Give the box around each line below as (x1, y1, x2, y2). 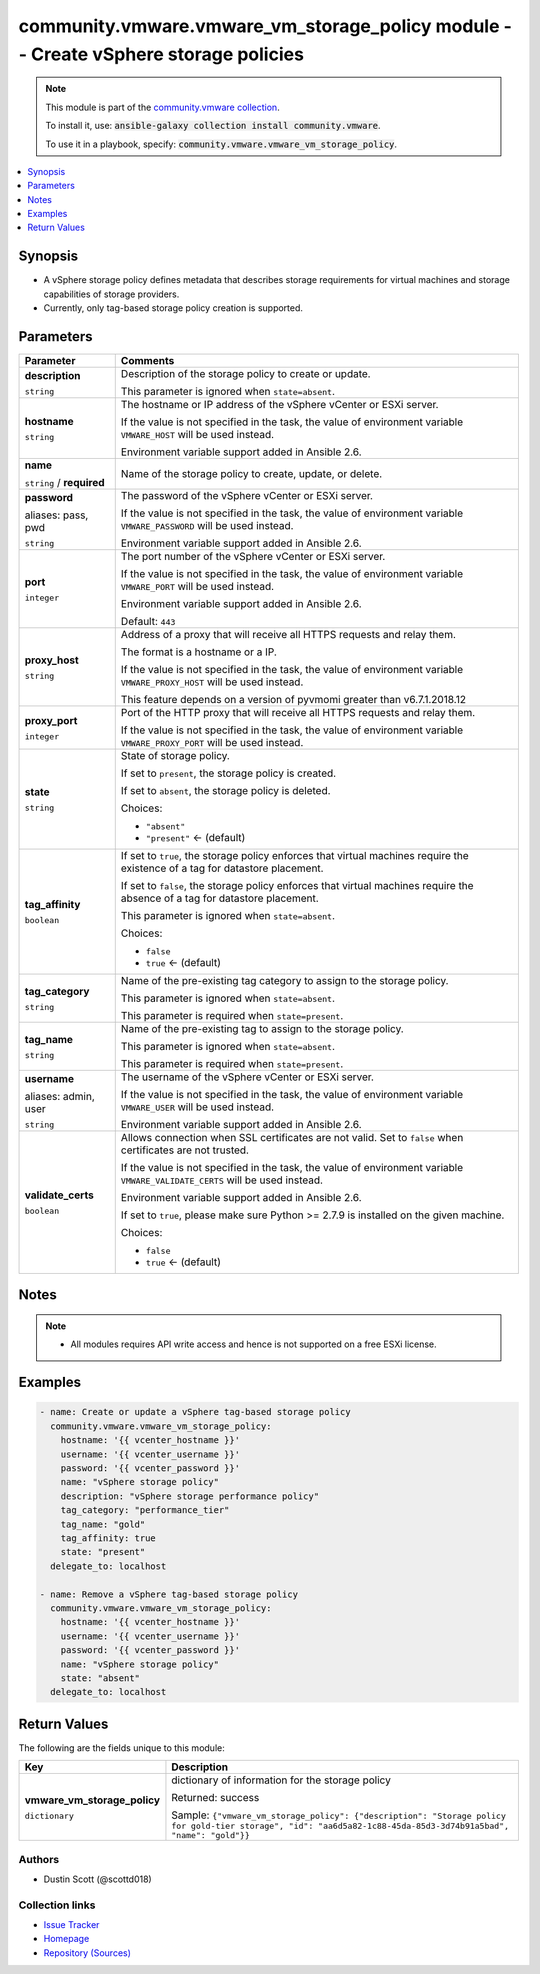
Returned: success (171, 1791, 260, 1805)
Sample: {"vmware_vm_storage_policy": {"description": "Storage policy (171, 1808, 507, 1822)
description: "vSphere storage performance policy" (60, 1490, 320, 1502)
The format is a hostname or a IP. (120, 645, 277, 659)
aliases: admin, (24, 1089, 95, 1103)
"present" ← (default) (145, 831, 246, 845)
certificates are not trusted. (120, 1143, 250, 1157)
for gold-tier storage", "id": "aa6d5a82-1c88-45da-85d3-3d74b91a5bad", (171, 1821, 510, 1832)
